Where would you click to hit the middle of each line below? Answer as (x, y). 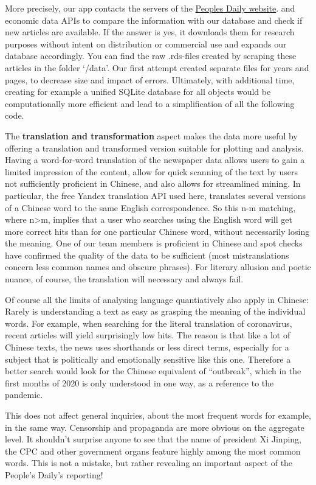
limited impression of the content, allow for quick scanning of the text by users (151, 171)
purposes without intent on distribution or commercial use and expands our (146, 44)
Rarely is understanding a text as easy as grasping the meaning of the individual (155, 311)
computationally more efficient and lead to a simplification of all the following (150, 103)
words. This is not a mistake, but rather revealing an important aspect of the (149, 463)
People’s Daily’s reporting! (54, 474)
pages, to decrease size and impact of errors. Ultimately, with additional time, (150, 79)
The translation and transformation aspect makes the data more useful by (151, 135)
